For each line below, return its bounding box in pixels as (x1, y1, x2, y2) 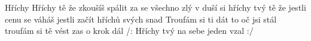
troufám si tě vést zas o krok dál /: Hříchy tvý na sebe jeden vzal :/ (5, 24, 254, 37)
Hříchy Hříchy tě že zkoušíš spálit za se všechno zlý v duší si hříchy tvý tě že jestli (5, 1, 306, 13)
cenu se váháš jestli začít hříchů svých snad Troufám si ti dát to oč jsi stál (5, 12, 277, 25)
